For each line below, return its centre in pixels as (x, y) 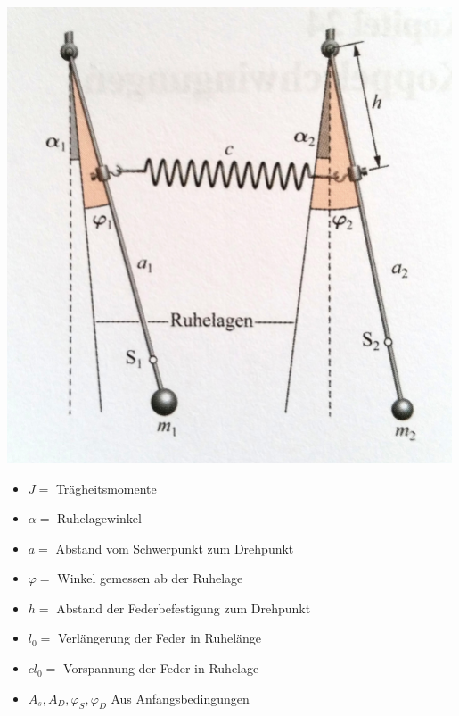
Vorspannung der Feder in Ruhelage (161, 668)
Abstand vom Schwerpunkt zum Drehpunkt (175, 548)
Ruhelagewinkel (99, 518)
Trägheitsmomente (106, 488)
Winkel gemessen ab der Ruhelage (150, 578)
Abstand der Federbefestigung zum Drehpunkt (184, 608)
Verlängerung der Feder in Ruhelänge (160, 638)
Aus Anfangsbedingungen (180, 698)
